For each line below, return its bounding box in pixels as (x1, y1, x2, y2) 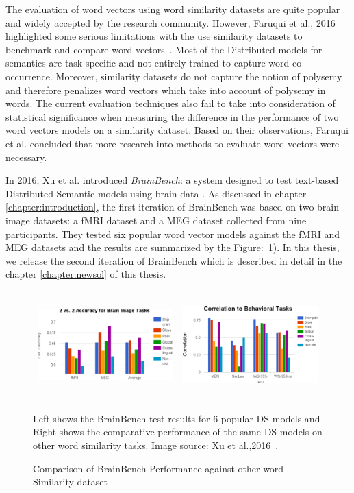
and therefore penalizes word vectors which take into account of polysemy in (5, 82, 326, 97)
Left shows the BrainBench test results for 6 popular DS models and (33, 411, 320, 425)
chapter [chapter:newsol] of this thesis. (5, 267, 166, 281)
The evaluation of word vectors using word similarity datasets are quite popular (5, 2, 340, 16)
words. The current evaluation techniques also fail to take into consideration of (5, 96, 336, 110)
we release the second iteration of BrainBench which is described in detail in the (5, 253, 342, 267)
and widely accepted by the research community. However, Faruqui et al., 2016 (5, 15, 336, 29)
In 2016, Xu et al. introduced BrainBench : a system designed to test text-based (5, 173, 339, 187)
